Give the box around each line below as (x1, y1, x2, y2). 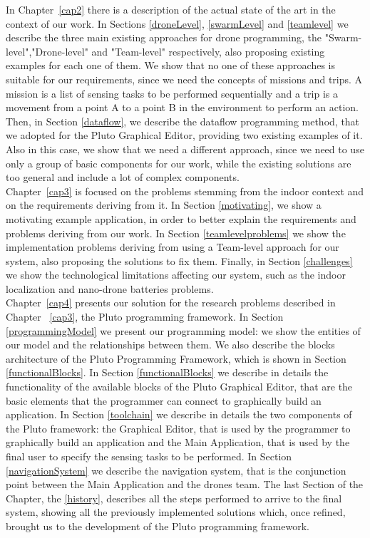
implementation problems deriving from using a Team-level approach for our (6, 239, 339, 254)
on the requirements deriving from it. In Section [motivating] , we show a (6, 197, 322, 212)
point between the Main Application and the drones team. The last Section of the (6, 477, 364, 492)
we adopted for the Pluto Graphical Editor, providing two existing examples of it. (6, 128, 363, 143)
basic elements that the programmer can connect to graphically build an (6, 393, 322, 408)
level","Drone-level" (6, 43, 88, 58)
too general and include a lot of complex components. (6, 170, 240, 185)
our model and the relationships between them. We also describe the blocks (6, 337, 335, 352)
